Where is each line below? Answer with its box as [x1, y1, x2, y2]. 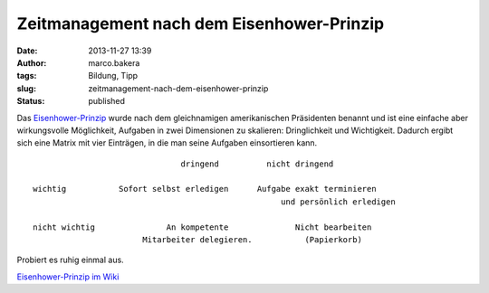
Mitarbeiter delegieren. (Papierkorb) [141, 235, 362, 245]
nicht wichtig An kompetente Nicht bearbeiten [33, 222, 372, 232]
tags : [16, 71, 37, 81]
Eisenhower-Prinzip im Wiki [16, 271, 120, 282]
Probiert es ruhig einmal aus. [16, 254, 124, 266]
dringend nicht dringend [180, 158, 334, 169]
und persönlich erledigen [281, 196, 396, 207]
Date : [16, 45, 38, 56]
